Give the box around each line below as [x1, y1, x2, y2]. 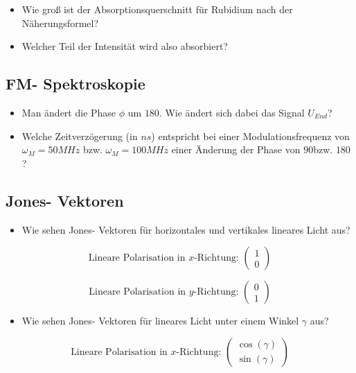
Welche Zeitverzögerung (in [21, 128, 138, 143]
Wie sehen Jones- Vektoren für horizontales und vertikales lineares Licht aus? [21, 222, 350, 236]
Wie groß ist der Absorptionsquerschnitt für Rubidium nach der [21, 2, 293, 16]
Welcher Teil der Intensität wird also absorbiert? [21, 39, 228, 53]
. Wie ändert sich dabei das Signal [159, 105, 305, 119]
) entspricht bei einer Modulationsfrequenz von [151, 128, 350, 143]
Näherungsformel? [21, 15, 99, 30]
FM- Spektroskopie [6, 73, 145, 94]
